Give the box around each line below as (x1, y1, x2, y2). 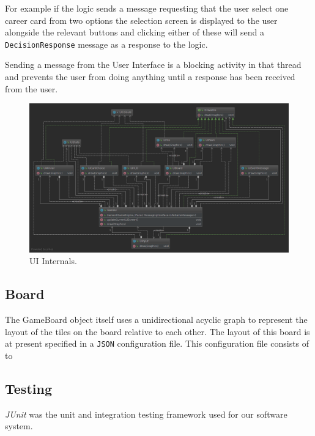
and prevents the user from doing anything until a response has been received (5, 70, 295, 83)
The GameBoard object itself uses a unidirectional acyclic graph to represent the (5, 313, 308, 326)
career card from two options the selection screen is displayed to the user (5, 13, 278, 26)
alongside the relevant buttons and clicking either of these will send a (5, 26, 264, 39)
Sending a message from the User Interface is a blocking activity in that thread (5, 58, 302, 71)
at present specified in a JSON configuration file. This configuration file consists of (5, 337, 309, 350)
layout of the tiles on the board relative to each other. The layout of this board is (5, 325, 310, 338)
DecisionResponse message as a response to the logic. (5, 37, 208, 50)
